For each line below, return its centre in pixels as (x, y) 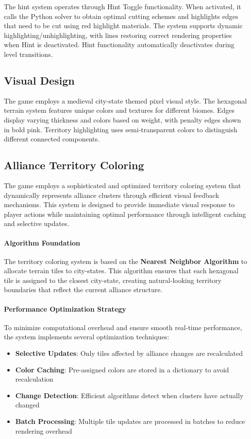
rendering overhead (44, 430)
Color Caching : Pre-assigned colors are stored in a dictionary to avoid (122, 369)
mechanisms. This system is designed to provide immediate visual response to (119, 204)
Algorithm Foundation (42, 242)
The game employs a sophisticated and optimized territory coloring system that (123, 185)
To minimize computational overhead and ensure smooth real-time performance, (123, 327)
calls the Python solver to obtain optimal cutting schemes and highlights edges (121, 16)
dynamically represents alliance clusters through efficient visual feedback (112, 195)
